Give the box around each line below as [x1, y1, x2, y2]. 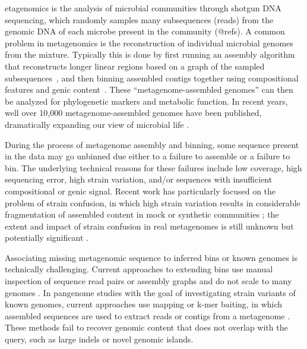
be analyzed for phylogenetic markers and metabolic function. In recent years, [5, 95, 288, 107]
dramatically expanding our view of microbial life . [5, 118, 189, 130]
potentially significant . [5, 231, 88, 244]
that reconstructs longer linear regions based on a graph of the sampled [5, 59, 265, 72]
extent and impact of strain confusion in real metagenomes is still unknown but [5, 219, 294, 232]
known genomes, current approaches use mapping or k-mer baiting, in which [5, 298, 283, 310]
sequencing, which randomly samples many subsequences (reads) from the [5, 13, 274, 26]
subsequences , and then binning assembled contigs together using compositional [5, 71, 299, 84]
